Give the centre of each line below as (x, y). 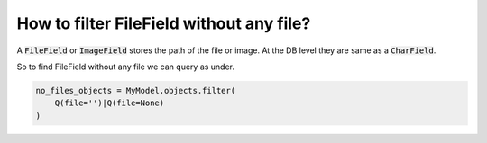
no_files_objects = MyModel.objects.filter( (136, 90)
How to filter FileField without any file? (164, 23)
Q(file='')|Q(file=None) (110, 103)
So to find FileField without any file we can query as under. (125, 67)
